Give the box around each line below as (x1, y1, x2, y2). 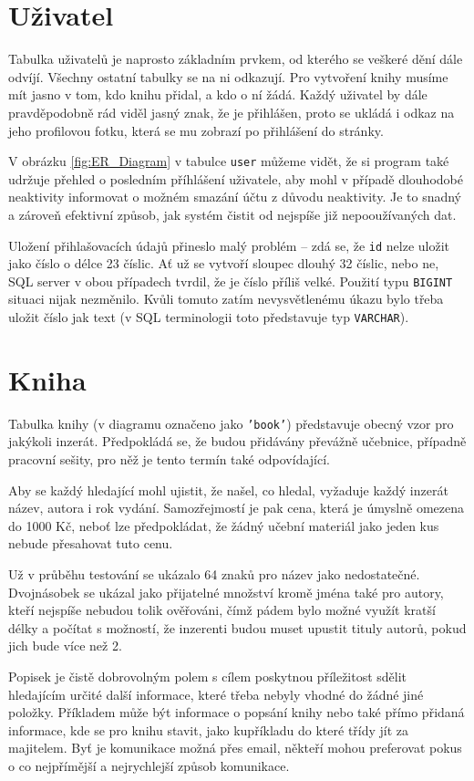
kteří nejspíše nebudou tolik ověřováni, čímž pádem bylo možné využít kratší (8, 600, 436, 620)
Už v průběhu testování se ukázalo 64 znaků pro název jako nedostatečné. (8, 565, 420, 584)
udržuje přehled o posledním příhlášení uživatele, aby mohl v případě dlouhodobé (8, 169, 463, 188)
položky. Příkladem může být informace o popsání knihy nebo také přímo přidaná (8, 703, 465, 722)
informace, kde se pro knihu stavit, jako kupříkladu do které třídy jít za (8, 720, 409, 739)
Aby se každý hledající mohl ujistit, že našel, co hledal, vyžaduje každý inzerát (8, 480, 448, 499)
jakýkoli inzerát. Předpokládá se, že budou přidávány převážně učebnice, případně (8, 432, 467, 451)
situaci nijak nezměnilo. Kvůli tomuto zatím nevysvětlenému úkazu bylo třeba (8, 289, 444, 308)
